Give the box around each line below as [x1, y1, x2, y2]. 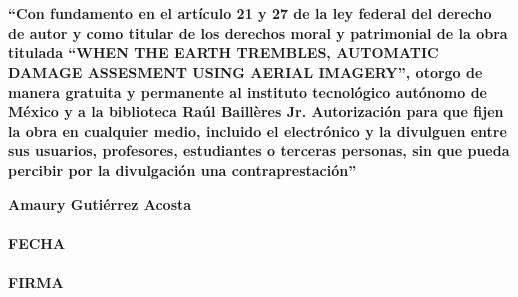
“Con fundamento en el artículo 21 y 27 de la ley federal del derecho [8, 3, 492, 24]
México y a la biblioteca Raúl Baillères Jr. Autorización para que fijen [8, 101, 504, 122]
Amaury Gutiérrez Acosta [8, 193, 192, 214]
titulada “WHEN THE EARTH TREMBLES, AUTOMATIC [8, 42, 439, 63]
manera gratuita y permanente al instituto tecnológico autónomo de [8, 81, 487, 102]
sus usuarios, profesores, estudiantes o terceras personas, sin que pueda [8, 140, 510, 161]
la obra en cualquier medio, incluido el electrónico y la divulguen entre [8, 120, 507, 141]
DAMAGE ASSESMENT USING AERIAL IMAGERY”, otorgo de [8, 61, 483, 82]
